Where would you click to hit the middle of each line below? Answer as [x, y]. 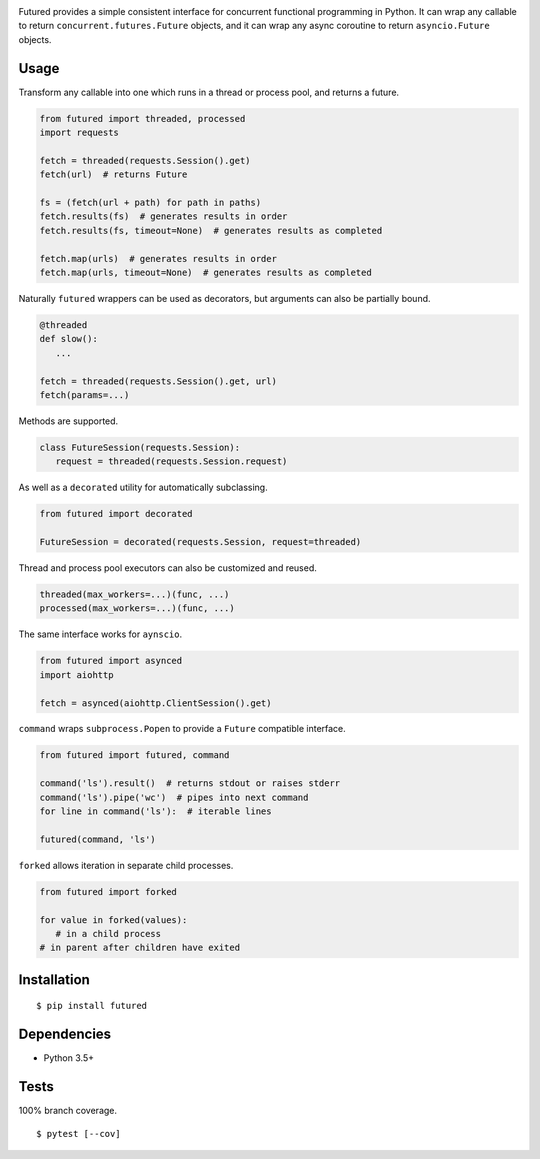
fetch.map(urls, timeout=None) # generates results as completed [205, 272]
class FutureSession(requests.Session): [139, 447]
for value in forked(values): [113, 919]
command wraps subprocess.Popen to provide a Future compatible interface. [182, 729]
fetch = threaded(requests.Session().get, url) [158, 381]
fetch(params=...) [84, 394]
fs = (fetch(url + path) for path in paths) [150, 203]
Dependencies [65, 1034]
